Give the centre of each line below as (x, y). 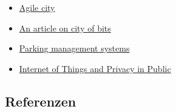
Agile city (37, 7)
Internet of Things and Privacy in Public (95, 68)
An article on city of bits (65, 28)
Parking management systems (74, 48)
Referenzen (41, 101)
